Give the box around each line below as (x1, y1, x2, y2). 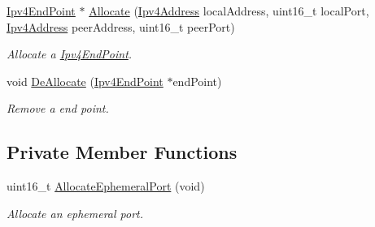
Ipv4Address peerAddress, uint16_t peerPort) (7, 18, 235, 35)
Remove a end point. (7, 100, 109, 117)
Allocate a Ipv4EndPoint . (7, 45, 133, 62)
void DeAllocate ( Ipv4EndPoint (7, 72, 164, 89)
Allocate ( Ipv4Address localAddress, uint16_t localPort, (89, 2, 369, 19)
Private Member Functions (7, 139, 238, 165)
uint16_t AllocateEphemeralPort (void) (7, 178, 205, 195)
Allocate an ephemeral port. (7, 204, 144, 221)
